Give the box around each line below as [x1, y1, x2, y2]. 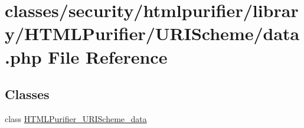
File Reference [48, 44, 168, 68]
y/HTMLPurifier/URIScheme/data [5, 21, 300, 45]
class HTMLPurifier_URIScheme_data [5, 112, 147, 124]
